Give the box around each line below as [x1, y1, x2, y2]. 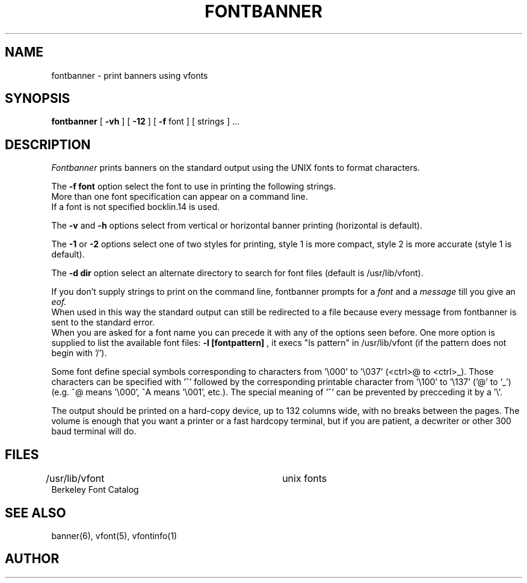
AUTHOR [5, 551, 60, 567]
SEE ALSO [5, 505, 66, 520]
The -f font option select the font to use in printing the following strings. [51, 181, 336, 192]
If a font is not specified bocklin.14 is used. [51, 202, 220, 212]
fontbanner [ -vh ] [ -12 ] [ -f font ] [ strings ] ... [51, 116, 240, 127]
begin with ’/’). [51, 348, 107, 359]
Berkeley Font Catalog [51, 484, 139, 495]
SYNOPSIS [5, 91, 70, 106]
